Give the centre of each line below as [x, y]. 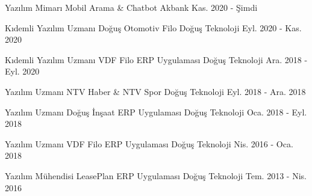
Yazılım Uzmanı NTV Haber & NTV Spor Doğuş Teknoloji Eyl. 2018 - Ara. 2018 [155, 91]
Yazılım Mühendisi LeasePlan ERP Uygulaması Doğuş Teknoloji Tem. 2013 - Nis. [156, 175]
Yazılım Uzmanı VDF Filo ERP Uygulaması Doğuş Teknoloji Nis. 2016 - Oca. [149, 143]
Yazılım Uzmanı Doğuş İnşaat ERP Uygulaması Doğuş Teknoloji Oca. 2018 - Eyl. [156, 112]
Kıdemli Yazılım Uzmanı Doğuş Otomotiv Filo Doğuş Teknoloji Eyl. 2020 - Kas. [153, 27]
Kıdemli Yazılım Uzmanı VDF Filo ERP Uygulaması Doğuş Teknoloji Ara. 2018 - [156, 59]
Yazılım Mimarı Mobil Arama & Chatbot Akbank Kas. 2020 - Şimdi [131, 7]
